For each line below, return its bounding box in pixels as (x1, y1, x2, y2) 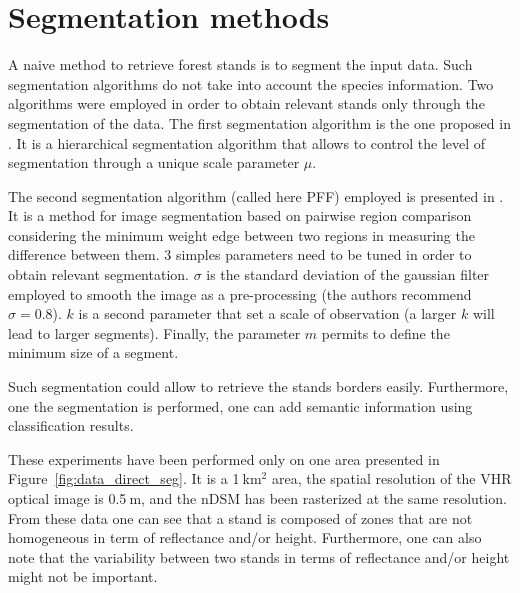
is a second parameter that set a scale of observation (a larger (78, 303, 457, 324)
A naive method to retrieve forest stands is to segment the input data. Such (8, 54, 473, 75)
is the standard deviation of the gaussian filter (206, 264, 490, 285)
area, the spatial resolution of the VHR (271, 468, 512, 489)
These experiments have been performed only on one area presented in (8, 448, 440, 469)
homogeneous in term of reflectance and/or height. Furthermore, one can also (8, 527, 482, 548)
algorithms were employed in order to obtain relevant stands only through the (8, 93, 485, 114)
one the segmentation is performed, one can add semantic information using (8, 395, 473, 416)
